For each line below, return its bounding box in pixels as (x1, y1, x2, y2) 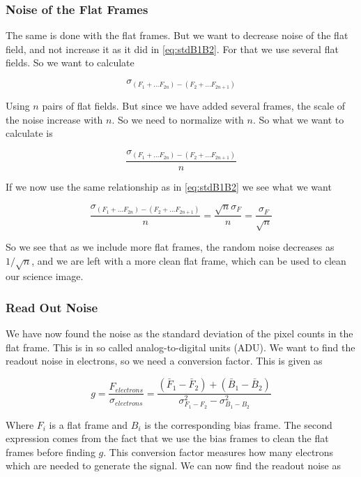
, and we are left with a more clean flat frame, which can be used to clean (31, 253, 346, 267)
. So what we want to (252, 112, 344, 126)
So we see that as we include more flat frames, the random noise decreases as (6, 240, 335, 254)
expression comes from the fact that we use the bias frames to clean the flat (6, 431, 329, 446)
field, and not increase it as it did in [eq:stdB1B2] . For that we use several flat (6, 41, 339, 56)
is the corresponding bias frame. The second (144, 417, 332, 432)
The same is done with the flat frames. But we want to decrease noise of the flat (6, 28, 348, 43)
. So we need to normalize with (112, 112, 244, 126)
